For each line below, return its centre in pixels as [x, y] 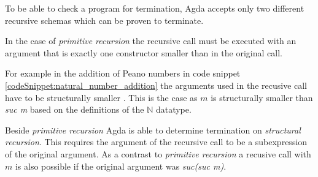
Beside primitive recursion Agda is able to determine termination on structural [153, 130]
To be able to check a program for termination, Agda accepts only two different [155, 8]
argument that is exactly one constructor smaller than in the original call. [144, 52]
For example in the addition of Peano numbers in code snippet [123, 73]
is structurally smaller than [262, 97]
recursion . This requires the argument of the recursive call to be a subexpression [156, 142]
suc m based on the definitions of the [75, 109]
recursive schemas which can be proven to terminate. [104, 20]
